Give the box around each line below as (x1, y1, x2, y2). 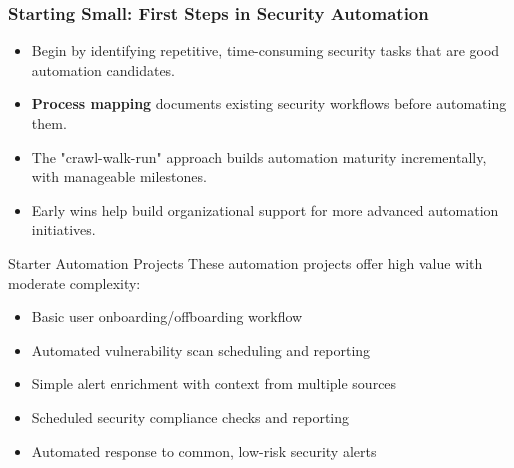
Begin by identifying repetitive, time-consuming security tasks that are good (31, 40, 500, 61)
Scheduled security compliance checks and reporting (31, 406, 350, 427)
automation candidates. (31, 59, 176, 80)
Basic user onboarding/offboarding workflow (31, 306, 303, 327)
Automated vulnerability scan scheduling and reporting (31, 339, 371, 360)
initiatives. (31, 219, 96, 240)
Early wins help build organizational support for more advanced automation (31, 199, 499, 220)
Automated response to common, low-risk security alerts (31, 440, 377, 461)
